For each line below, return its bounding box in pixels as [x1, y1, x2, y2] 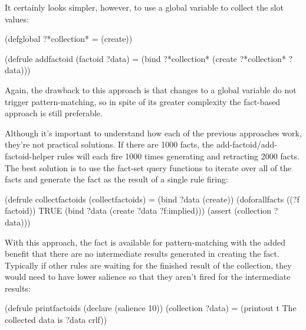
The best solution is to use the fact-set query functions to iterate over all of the [5, 161, 292, 174]
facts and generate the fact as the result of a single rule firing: [5, 173, 228, 185]
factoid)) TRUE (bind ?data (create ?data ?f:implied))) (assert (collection [5, 204, 272, 217]
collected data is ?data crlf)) [5, 313, 107, 326]
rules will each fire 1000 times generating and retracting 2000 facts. [57, 149, 300, 162]
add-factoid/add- [216, 138, 278, 151]
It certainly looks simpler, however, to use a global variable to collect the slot [5, 1, 284, 13]
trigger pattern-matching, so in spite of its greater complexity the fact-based [5, 95, 281, 107]
